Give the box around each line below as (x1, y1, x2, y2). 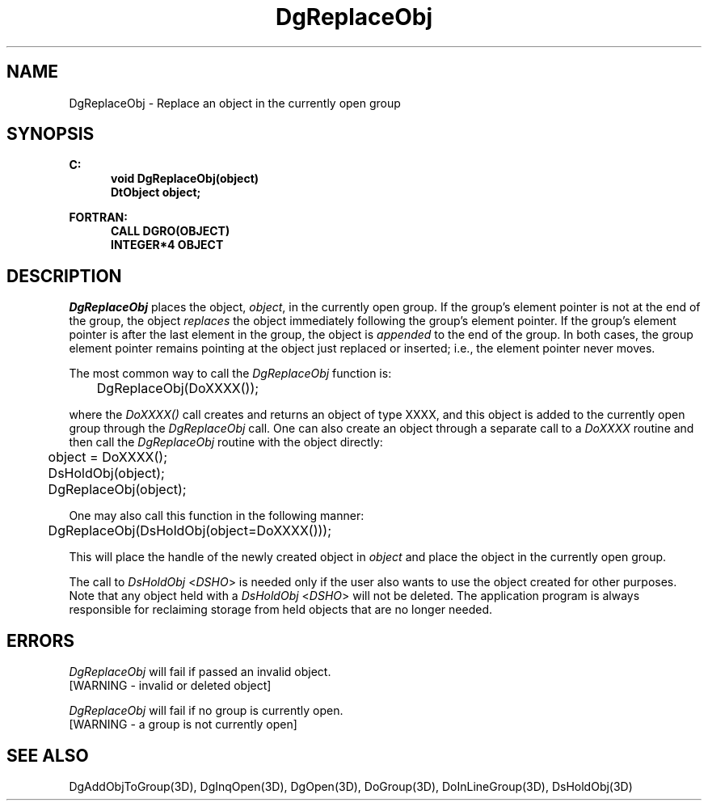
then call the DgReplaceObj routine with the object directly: (69, 435, 383, 450)
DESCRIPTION (6, 265, 122, 286)
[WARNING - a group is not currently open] (69, 717, 297, 732)
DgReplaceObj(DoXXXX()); (96, 380, 259, 397)
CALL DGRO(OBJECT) (111, 224, 230, 239)
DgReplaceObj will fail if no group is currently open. (69, 703, 343, 718)
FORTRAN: (69, 210, 128, 225)
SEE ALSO (6, 745, 89, 766)
